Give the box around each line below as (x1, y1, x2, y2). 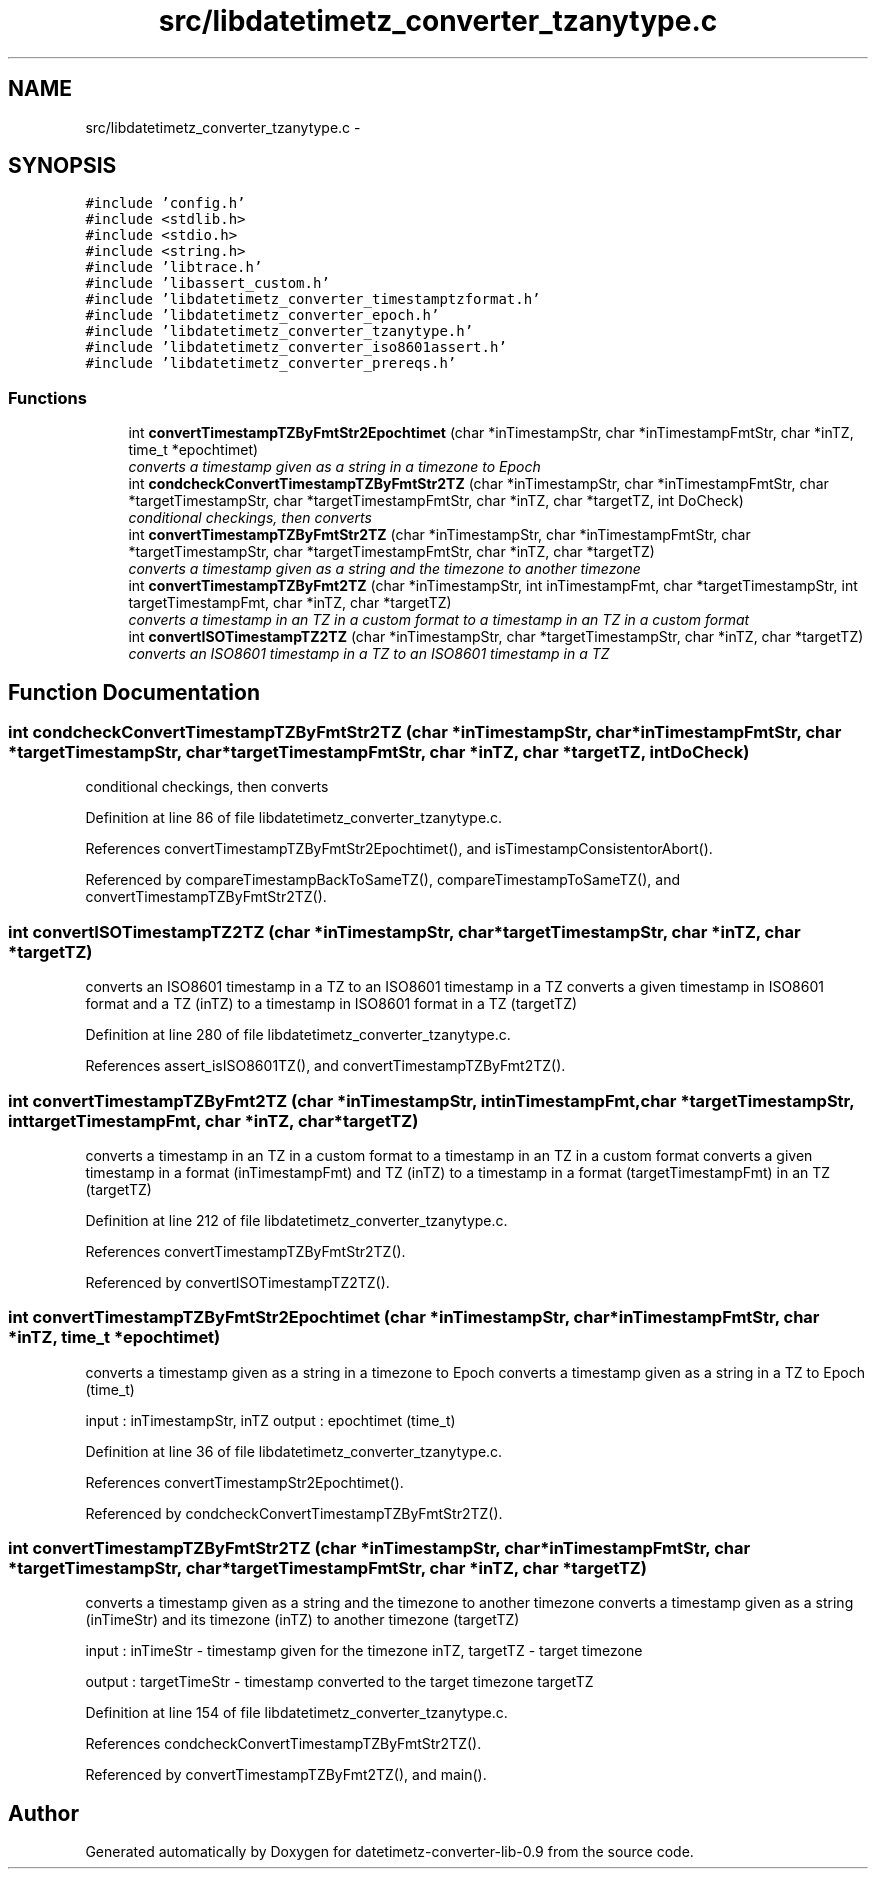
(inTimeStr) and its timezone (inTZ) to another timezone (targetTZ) (85, 1611, 520, 1629)
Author (8, 1800, 79, 1826)
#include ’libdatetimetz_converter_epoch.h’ (85, 307, 440, 324)
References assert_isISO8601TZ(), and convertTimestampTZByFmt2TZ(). (85, 1057, 566, 1075)
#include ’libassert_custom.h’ (85, 275, 330, 292)
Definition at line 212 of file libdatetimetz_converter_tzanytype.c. (85, 1211, 508, 1229)
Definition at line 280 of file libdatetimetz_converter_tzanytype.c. (85, 1026, 511, 1044)
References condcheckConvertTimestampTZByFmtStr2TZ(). (85, 1735, 482, 1753)
